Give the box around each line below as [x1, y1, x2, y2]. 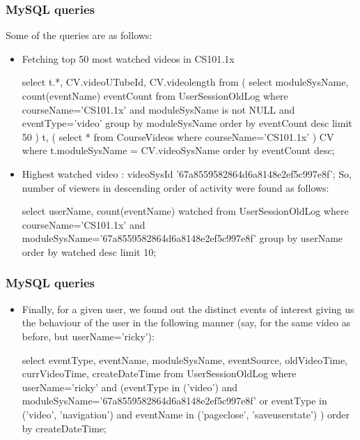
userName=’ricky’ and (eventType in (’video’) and [22, 379, 238, 394]
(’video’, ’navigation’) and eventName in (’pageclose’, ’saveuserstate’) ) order [22, 407, 350, 421]
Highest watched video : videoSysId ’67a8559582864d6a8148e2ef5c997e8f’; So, [22, 166, 352, 181]
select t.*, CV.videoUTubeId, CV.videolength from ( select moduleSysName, [22, 75, 349, 89]
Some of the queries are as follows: [6, 28, 152, 43]
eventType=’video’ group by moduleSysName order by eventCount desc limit [22, 116, 352, 130]
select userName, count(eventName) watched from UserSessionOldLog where [22, 204, 349, 218]
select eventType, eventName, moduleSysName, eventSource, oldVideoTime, [22, 352, 347, 367]
